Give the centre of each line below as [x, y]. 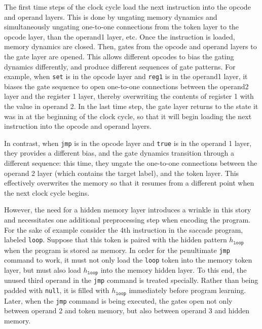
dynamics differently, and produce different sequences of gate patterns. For [120, 66]
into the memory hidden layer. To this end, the [174, 269]
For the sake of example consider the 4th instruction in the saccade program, [124, 229]
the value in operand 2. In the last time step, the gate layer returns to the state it [131, 106]
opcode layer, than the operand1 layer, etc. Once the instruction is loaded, [120, 36]
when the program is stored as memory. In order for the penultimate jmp [117, 250]
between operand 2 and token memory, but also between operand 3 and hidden [127, 310]
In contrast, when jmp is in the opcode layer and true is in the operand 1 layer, [128, 143]
